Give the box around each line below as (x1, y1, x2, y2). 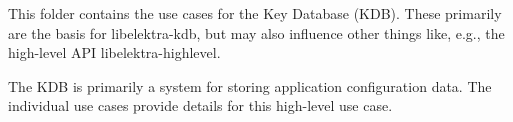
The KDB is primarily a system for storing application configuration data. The (8, 75, 492, 96)
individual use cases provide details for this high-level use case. (8, 95, 393, 116)
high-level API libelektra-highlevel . (8, 42, 221, 63)
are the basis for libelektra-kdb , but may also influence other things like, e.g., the (8, 22, 505, 43)
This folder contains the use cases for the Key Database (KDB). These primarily (8, 3, 502, 23)
